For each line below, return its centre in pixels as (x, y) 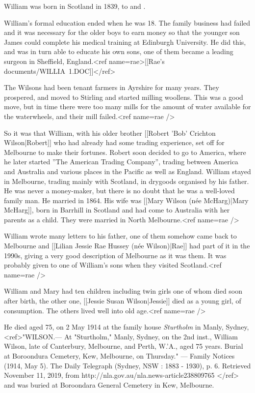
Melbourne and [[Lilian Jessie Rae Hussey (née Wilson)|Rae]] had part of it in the (127, 246)
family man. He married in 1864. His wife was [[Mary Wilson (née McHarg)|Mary (126, 200)
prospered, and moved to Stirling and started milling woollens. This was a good (124, 97)
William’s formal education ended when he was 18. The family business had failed (127, 22)
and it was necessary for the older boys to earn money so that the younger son (122, 32)
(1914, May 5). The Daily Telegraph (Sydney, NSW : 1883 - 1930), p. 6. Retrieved (127, 365)
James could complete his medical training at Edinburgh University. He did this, (125, 42)
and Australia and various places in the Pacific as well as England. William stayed (127, 171)
